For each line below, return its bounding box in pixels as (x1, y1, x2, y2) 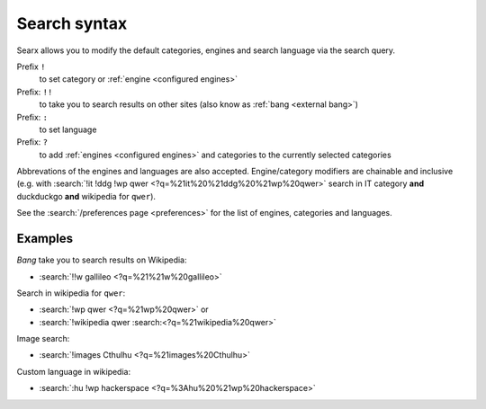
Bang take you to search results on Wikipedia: (16, 254, 188, 265)
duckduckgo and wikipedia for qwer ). (16, 191, 157, 201)
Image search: (16, 333, 70, 344)
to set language (39, 124, 97, 135)
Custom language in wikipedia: (16, 366, 130, 377)
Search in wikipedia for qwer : (16, 288, 126, 298)
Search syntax (16, 13, 128, 33)
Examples (16, 231, 74, 246)
